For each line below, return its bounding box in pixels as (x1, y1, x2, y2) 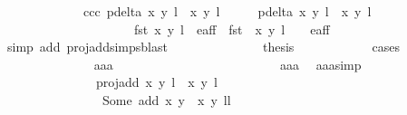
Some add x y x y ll (102, 90, 231, 109)
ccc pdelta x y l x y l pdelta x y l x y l (82, 2, 372, 20)
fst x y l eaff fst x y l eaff (133, 19, 330, 38)
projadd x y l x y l (95, 72, 218, 91)
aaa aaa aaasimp (93, 54, 362, 73)
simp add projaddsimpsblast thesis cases (7, 37, 401, 56)
